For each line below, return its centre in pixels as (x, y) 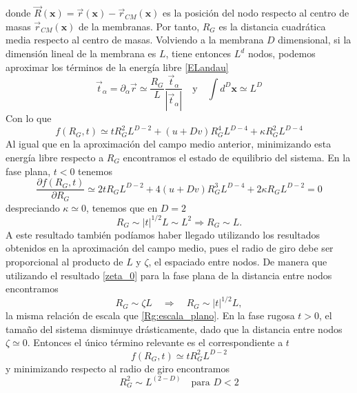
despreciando (33, 207)
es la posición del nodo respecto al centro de (256, 13)
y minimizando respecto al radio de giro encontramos (118, 368)
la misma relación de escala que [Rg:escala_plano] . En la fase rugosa (150, 315)
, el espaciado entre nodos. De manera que (238, 261)
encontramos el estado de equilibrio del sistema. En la (237, 157)
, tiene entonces (198, 53)
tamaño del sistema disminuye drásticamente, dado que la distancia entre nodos (174, 329)
